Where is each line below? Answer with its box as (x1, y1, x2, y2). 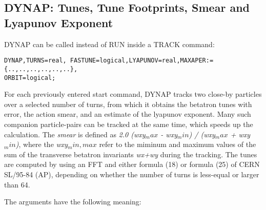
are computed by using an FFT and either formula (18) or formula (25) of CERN (4, 159, 260, 170)
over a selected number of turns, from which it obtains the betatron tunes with (4, 98, 252, 109)
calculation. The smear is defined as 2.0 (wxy (4, 129, 146, 139)
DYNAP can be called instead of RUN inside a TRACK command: (4, 38, 215, 49)
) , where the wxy (15, 139, 68, 150)
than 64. (4, 179, 30, 190)
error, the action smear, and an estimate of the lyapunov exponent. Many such (4, 109, 251, 119)
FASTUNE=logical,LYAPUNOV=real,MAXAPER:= (70, 57, 214, 65)
